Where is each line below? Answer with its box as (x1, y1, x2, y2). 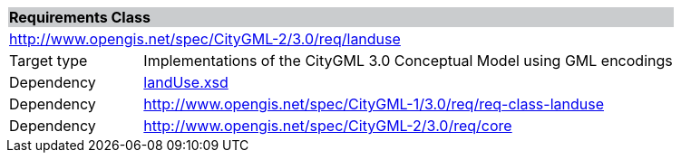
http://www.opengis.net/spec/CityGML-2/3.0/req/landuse (9, 30, 401, 48)
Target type (9, 52, 88, 70)
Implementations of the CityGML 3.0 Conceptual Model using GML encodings (143, 52, 673, 70)
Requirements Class (9, 8, 151, 26)
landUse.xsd (143, 73, 229, 91)
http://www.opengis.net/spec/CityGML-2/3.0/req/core (143, 117, 512, 135)
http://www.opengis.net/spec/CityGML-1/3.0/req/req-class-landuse (143, 95, 604, 113)
